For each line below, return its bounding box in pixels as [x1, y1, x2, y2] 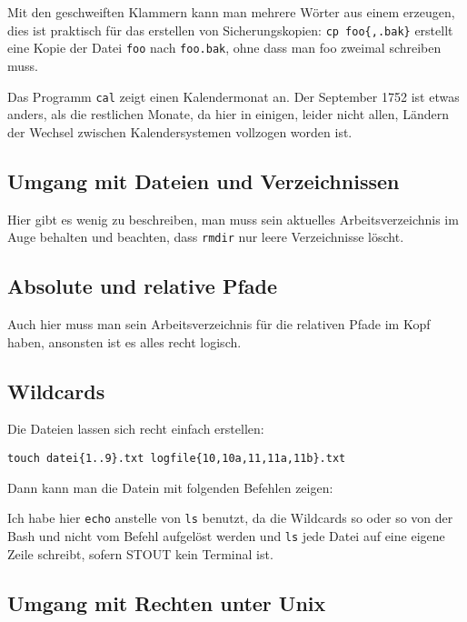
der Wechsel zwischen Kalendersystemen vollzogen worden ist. [7, 122, 353, 141]
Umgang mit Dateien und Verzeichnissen [7, 166, 400, 195]
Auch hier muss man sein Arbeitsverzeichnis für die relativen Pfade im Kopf [7, 315, 431, 333]
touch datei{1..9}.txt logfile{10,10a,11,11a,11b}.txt [7, 451, 346, 465]
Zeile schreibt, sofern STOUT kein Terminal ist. [7, 544, 273, 563]
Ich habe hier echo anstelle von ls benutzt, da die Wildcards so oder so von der [7, 508, 453, 527]
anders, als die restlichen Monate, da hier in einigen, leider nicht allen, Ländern [7, 105, 449, 124]
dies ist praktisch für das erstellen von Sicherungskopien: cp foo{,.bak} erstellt [7, 20, 453, 39]
